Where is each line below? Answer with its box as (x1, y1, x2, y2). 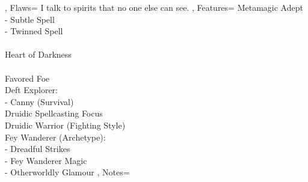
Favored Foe (5, 71, 50, 84)
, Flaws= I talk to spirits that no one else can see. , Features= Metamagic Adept (5, 1, 303, 13)
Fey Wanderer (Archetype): (5, 130, 106, 143)
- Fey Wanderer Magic (5, 154, 87, 166)
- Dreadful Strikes (5, 142, 70, 155)
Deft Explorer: (5, 83, 58, 96)
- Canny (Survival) (5, 95, 74, 108)
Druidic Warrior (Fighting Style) (5, 118, 126, 131)
